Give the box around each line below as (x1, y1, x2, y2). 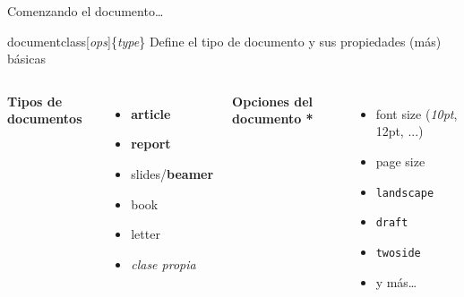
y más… (375, 272, 417, 291)
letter (131, 225, 160, 243)
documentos (7, 109, 82, 128)
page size (375, 151, 425, 170)
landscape (375, 186, 434, 199)
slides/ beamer (131, 164, 214, 182)
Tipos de (7, 91, 63, 110)
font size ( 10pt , (375, 104, 458, 123)
